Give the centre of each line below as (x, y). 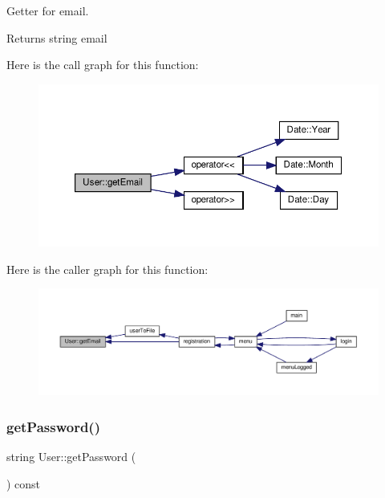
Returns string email (57, 37)
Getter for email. (48, 10)
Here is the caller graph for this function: (107, 269)
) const (24, 483)
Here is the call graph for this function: (103, 65)
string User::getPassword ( (71, 457)
